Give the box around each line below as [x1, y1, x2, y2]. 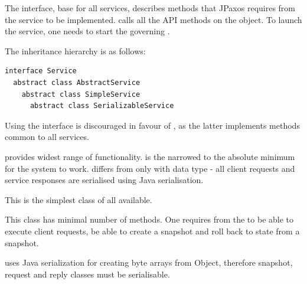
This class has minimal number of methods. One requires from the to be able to [5, 213, 294, 226]
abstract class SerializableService [30, 102, 174, 110]
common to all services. [5, 130, 89, 143]
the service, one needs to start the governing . [5, 25, 170, 37]
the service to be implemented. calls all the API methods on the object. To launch [5, 13, 302, 25]
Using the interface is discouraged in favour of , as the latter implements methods [5, 119, 300, 131]
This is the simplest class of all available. [5, 193, 152, 205]
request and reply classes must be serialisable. [5, 267, 170, 280]
